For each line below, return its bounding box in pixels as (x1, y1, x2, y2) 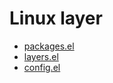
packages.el (23, 40, 75, 52)
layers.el (23, 50, 59, 62)
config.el (23, 61, 61, 73)
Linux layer (9, 7, 103, 30)
